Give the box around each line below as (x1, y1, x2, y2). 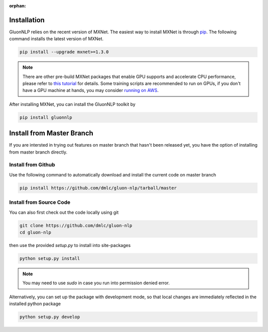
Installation (9, 15, 45, 24)
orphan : (9, 3, 26, 8)
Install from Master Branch (9, 129, 94, 138)
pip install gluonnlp (19, 114, 72, 120)
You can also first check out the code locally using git (9, 209, 119, 215)
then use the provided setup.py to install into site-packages (9, 242, 131, 248)
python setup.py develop (19, 314, 80, 320)
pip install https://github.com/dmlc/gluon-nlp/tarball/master (19, 185, 177, 191)
